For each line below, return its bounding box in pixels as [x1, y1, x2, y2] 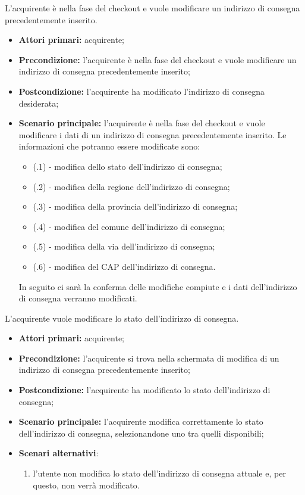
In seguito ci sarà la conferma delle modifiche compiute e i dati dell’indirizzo [18, 280, 297, 292]
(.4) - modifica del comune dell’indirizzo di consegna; [33, 220, 225, 232]
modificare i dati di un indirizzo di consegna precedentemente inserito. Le [18, 128, 287, 141]
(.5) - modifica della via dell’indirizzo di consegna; [33, 240, 215, 253]
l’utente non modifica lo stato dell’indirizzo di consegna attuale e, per [33, 467, 286, 480]
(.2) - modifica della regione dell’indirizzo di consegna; [33, 180, 230, 192]
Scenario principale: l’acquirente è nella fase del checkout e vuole [18, 117, 265, 129]
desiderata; [18, 96, 59, 109]
